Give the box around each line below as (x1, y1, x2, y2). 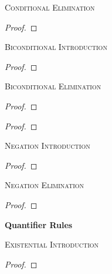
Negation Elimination (5, 179, 84, 191)
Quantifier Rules (5, 218, 73, 230)
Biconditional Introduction (5, 41, 107, 53)
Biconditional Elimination (5, 80, 101, 92)
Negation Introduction (5, 139, 90, 152)
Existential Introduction (5, 238, 99, 250)
